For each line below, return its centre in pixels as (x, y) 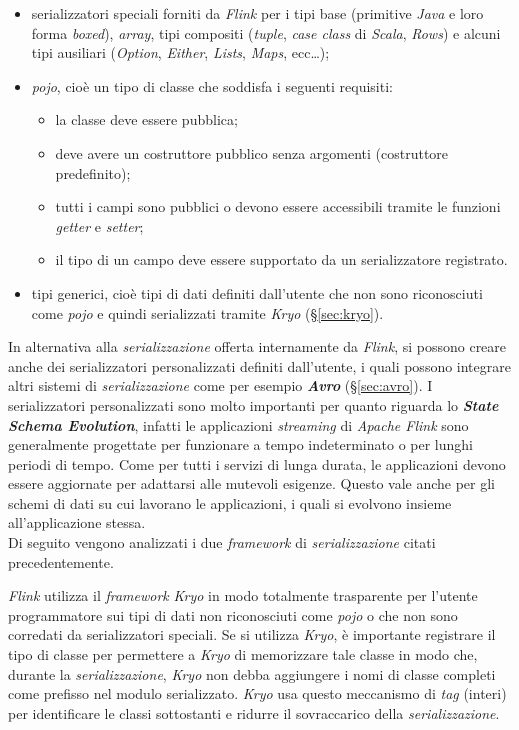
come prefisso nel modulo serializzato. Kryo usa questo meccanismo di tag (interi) (257, 693)
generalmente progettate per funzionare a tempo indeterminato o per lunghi (240, 444)
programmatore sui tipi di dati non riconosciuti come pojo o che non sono (233, 614)
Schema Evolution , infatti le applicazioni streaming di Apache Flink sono (238, 424)
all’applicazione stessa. (77, 522)
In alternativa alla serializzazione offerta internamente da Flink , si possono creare (257, 346)
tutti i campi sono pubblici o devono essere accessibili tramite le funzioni (278, 206)
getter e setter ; (99, 225)
